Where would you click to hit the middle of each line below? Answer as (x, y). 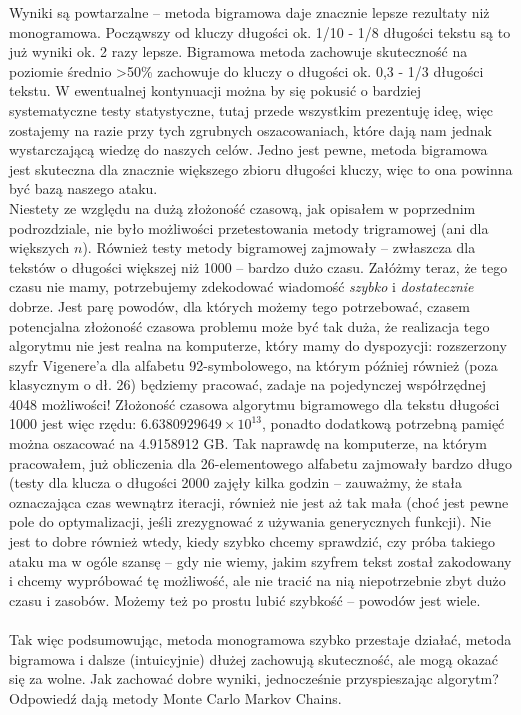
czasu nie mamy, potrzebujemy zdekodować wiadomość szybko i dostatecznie (241, 286)
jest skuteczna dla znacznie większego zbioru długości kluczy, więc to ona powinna (261, 168)
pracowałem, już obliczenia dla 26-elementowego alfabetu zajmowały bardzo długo (260, 462)
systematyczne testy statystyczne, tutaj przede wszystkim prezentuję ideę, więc (251, 109)
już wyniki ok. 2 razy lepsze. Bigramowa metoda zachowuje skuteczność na (238, 51)
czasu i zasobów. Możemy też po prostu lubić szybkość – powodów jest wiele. (245, 599)
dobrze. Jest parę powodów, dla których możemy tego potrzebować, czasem (239, 305)
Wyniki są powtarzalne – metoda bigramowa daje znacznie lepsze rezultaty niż (249, 12)
